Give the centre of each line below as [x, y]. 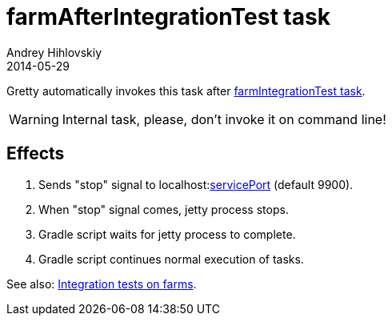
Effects [36, 154]
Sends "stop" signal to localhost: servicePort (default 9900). [196, 184]
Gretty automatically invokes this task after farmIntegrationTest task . [186, 91]
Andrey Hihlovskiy [54, 52]
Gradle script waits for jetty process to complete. [167, 234]
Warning [34, 119]
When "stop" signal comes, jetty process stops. [164, 209]
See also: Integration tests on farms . [102, 284]
